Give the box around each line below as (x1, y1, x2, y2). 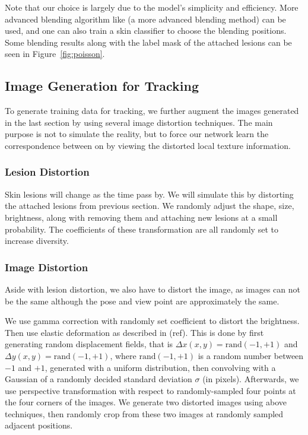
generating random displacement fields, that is (5, 338, 173, 350)
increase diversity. (5, 234, 69, 247)
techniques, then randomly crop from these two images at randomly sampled (5, 407, 284, 420)
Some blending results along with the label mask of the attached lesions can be (5, 36, 292, 48)
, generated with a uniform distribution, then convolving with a (45, 361, 276, 373)
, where (110, 349, 136, 361)
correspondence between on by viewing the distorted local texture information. (5, 139, 291, 151)
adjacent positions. (5, 419, 73, 431)
